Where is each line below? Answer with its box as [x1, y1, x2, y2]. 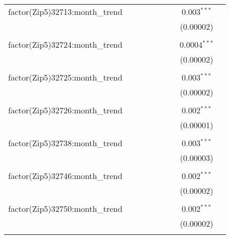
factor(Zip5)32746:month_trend [8, 170, 122, 182]
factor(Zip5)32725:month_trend [8, 71, 122, 83]
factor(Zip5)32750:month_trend [8, 203, 122, 214]
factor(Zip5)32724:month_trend [8, 38, 122, 50]
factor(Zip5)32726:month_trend [8, 104, 122, 116]
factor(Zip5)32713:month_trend [8, 6, 122, 17]
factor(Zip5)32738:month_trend [8, 137, 122, 149]
